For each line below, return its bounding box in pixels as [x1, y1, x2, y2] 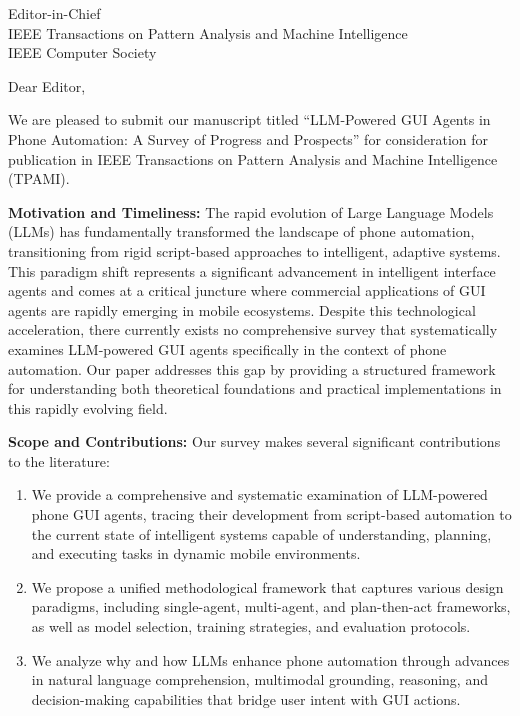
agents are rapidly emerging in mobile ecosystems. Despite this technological [8, 299, 476, 320]
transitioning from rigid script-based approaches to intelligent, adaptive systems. [8, 240, 501, 261]
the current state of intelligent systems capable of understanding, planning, [31, 523, 492, 544]
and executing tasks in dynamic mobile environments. [31, 543, 361, 564]
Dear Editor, [8, 75, 86, 96]
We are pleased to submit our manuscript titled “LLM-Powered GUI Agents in [8, 109, 491, 130]
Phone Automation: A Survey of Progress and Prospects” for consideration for [8, 128, 489, 149]
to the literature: [8, 450, 110, 471]
